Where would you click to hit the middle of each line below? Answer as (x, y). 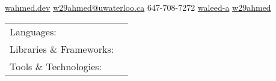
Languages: (33, 32)
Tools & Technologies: (56, 67)
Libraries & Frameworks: (62, 49)
